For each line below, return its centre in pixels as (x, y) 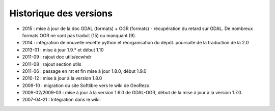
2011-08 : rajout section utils (52, 64)
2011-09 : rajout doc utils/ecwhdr (57, 57)
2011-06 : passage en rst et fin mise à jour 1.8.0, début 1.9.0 (85, 71)
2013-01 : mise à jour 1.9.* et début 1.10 (63, 50)
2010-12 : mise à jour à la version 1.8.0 (62, 78)
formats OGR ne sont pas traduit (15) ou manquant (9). (79, 35)
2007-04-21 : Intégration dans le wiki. (62, 100)
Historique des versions (61, 13)
